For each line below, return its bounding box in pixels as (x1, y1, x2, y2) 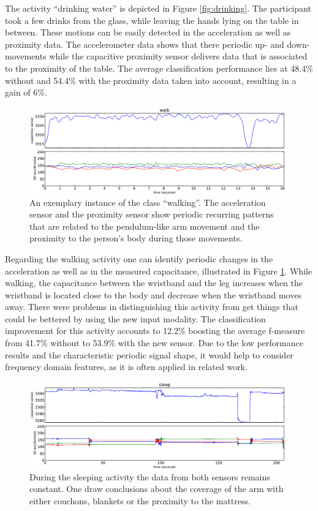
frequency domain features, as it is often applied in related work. (5, 360, 248, 373)
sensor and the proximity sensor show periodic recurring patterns (29, 208, 274, 221)
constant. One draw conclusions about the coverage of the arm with (29, 482, 284, 495)
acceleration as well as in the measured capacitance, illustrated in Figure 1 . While (5, 264, 312, 277)
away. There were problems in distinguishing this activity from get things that (5, 300, 298, 313)
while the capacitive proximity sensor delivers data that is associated (49, 50, 308, 62)
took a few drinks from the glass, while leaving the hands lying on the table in (5, 13, 299, 26)
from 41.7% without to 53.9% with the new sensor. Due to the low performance (5, 336, 303, 349)
